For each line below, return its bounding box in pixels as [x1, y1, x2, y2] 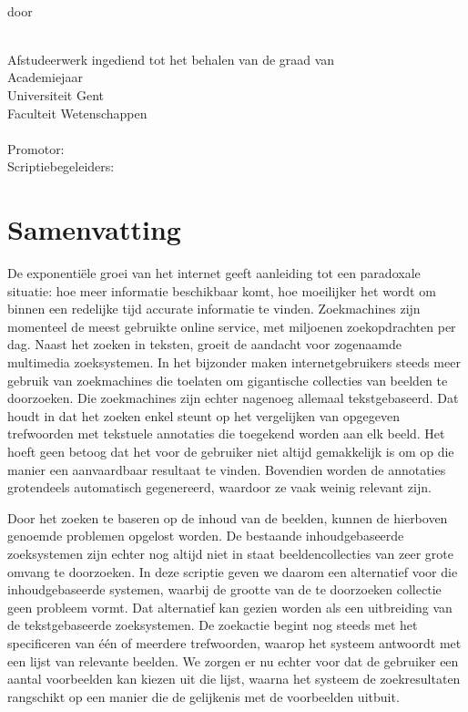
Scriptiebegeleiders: [7, 157, 115, 176]
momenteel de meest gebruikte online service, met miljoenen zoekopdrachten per [7, 316, 456, 335]
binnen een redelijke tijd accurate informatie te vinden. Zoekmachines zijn [7, 299, 421, 318]
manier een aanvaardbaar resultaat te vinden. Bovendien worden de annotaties [7, 459, 446, 479]
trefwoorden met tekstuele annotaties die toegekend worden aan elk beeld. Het [7, 424, 445, 443]
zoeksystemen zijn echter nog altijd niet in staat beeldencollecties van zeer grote [7, 543, 453, 562]
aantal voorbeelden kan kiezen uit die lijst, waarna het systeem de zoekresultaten [7, 669, 461, 688]
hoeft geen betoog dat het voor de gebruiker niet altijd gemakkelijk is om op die [7, 442, 454, 460]
